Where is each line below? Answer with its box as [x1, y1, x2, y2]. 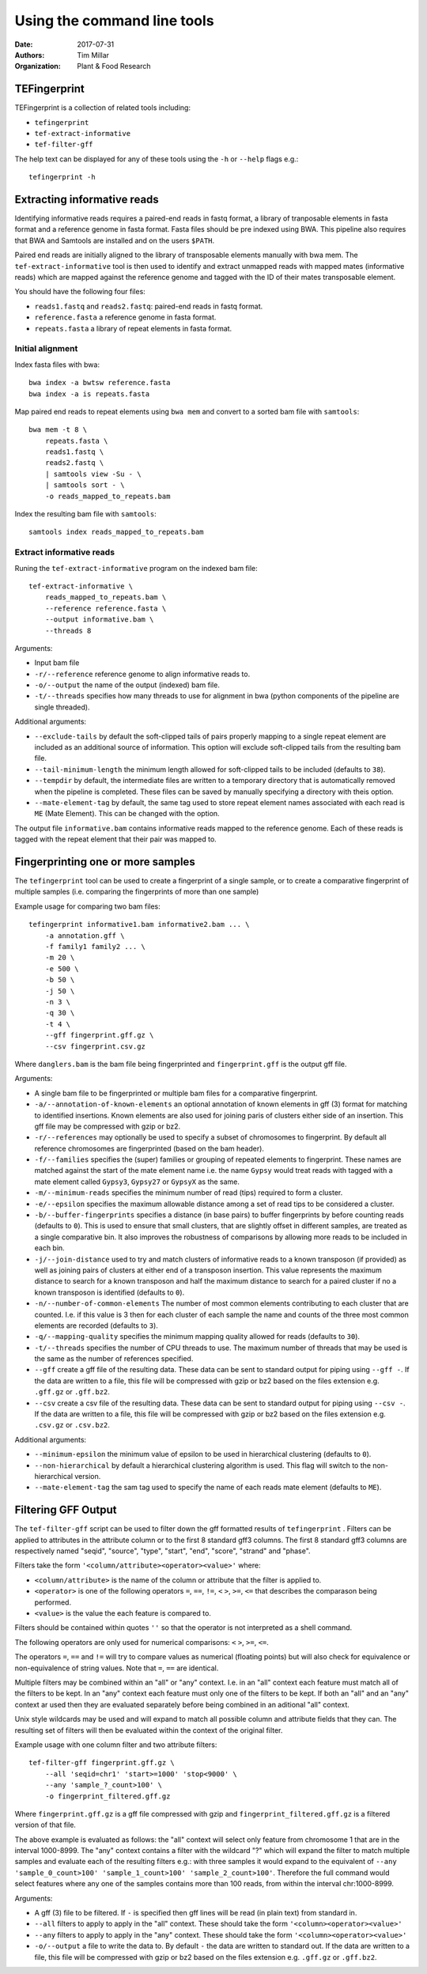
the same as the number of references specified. [34, 1354, 194, 1363]
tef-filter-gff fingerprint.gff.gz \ [28, 1758, 176, 1768]
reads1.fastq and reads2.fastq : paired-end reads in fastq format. [34, 301, 263, 311]
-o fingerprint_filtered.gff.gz [44, 1791, 171, 1801]
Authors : [14, 50, 45, 59]
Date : [14, 40, 33, 49]
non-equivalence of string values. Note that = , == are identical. [14, 1663, 219, 1673]
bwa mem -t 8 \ [28, 425, 88, 434]
